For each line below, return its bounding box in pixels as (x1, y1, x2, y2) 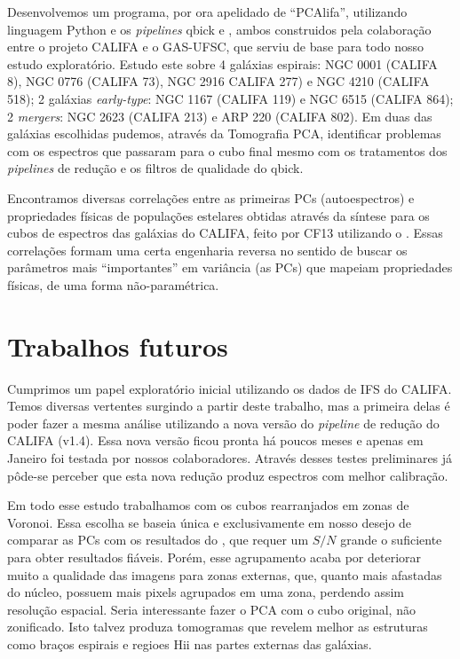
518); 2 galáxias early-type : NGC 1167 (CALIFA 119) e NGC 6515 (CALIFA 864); (7, 89, 454, 107)
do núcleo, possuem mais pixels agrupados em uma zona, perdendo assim (7, 583, 405, 601)
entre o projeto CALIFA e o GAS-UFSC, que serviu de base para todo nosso (7, 37, 424, 56)
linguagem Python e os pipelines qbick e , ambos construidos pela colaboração (7, 20, 432, 38)
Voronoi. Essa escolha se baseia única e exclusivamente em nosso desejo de (7, 513, 412, 531)
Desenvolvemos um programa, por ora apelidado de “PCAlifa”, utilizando (7, 3, 408, 20)
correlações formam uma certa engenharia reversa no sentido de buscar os (7, 240, 408, 259)
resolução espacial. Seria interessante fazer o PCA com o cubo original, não (7, 600, 416, 618)
